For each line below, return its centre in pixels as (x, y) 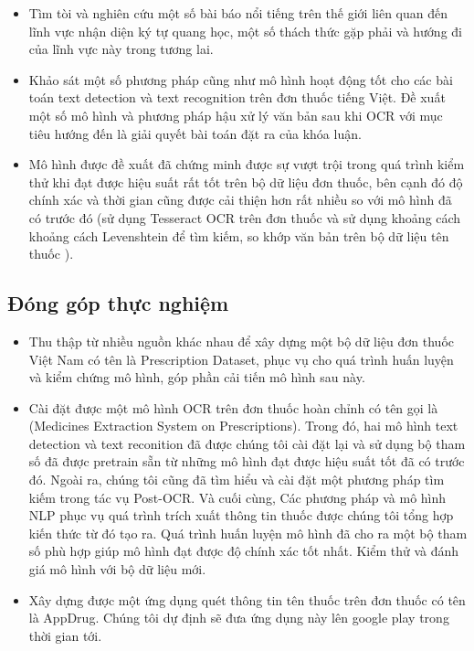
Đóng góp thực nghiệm (118, 303)
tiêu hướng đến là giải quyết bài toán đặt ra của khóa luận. (195, 133)
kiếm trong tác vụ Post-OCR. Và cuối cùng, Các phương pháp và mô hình (237, 497)
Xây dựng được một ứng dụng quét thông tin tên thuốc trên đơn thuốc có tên (247, 599)
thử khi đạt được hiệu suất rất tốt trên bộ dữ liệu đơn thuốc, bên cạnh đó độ (246, 181)
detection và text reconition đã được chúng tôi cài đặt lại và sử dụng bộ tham (247, 443)
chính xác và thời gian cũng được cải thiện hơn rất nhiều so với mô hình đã (240, 200)
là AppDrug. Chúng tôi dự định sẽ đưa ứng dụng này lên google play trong (239, 618)
